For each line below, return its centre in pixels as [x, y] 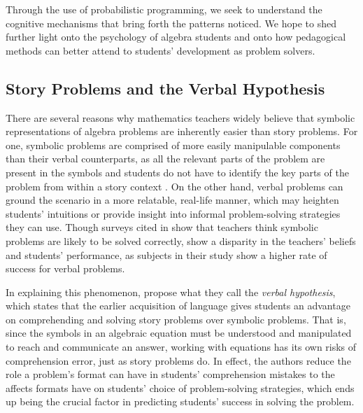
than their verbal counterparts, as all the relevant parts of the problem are [165, 159]
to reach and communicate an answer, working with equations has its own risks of [181, 347]
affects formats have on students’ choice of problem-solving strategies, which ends [180, 387]
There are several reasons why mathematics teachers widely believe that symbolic [180, 117]
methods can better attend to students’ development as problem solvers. [161, 50]
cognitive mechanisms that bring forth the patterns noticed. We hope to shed [171, 23]
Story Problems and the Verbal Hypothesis [165, 88]
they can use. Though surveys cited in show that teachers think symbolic [162, 227]
